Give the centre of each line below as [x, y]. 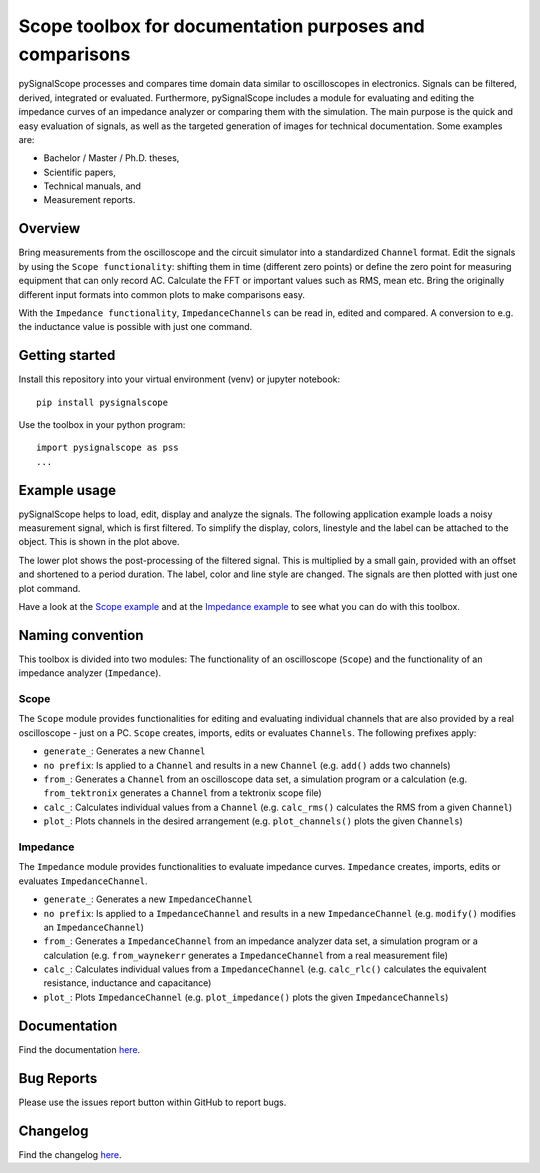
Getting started [67, 355]
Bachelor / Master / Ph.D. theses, [111, 158]
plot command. [49, 588]
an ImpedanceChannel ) [94, 927]
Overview [49, 228]
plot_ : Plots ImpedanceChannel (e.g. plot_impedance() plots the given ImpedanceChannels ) [246, 997]
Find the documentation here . [79, 1049]
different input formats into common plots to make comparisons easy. [161, 294]
